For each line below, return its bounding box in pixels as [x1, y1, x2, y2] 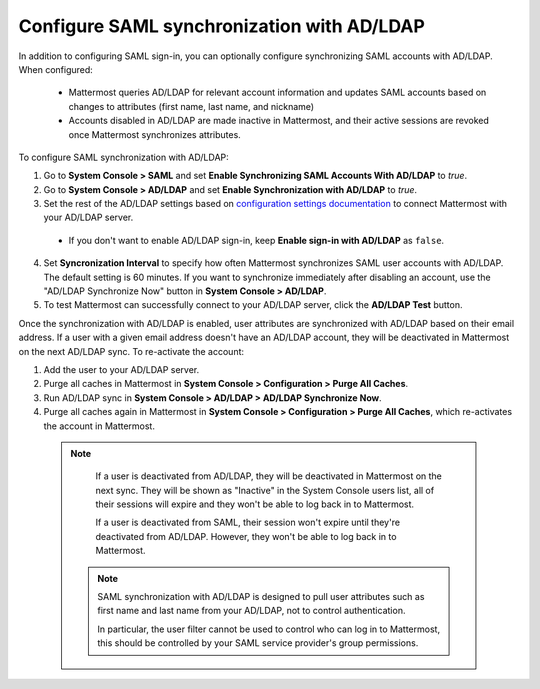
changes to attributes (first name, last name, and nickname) [68, 100, 315, 112]
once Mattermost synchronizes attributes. [68, 128, 242, 140]
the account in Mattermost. [43, 420, 155, 432]
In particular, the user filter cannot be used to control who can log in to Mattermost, [97, 623, 440, 635]
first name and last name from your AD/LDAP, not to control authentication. [97, 605, 406, 617]
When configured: [18, 63, 94, 75]
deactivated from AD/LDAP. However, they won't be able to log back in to [95, 530, 397, 542]
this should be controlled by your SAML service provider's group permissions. [97, 637, 419, 649]
